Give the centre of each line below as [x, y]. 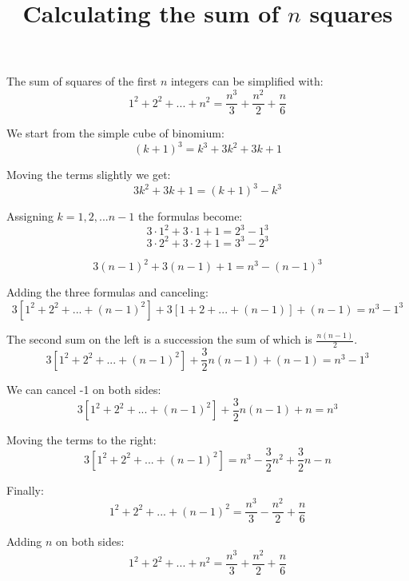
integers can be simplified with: [247, 81]
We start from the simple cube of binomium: [115, 133]
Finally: [25, 489]
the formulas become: [190, 216]
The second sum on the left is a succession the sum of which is [159, 339]
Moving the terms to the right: [81, 439]
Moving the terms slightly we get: [89, 175]
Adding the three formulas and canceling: [107, 292]
